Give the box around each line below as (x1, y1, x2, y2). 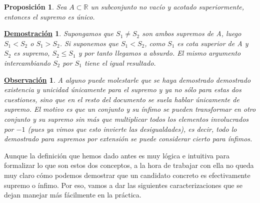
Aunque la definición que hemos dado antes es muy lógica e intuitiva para (4, 150, 229, 160)
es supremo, (13, 48, 50, 58)
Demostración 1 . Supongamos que (4, 28, 114, 39)
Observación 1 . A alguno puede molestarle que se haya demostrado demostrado (4, 74, 251, 85)
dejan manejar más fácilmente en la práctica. (4, 189, 141, 200)
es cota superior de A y (177, 38, 248, 48)
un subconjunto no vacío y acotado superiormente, (90, 2, 244, 12)
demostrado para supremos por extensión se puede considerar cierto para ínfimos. (4, 133, 252, 144)
